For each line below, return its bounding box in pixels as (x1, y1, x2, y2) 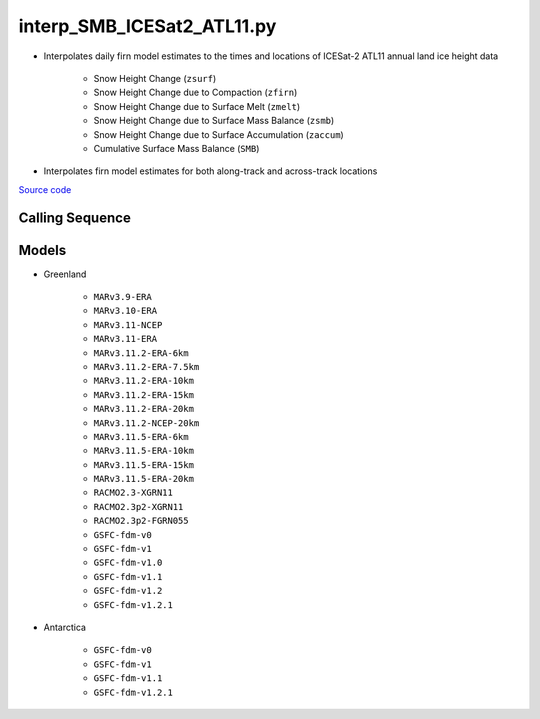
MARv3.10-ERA (93, 305, 158, 317)
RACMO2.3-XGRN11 (93, 487, 174, 499)
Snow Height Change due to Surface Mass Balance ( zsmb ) (93, 115, 335, 127)
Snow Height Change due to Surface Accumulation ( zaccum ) (93, 128, 344, 140)
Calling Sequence (18, 210, 132, 227)
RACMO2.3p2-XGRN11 (93, 501, 184, 512)
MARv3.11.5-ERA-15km (93, 459, 195, 470)
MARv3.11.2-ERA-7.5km (93, 361, 200, 372)
